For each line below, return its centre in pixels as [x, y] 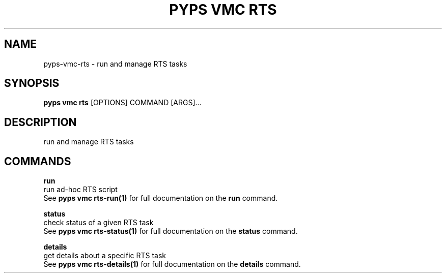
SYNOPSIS [32, 83]
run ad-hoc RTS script [80, 190]
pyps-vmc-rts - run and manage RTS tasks [115, 64]
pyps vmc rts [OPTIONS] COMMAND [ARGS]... [122, 103]
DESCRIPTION [40, 122]
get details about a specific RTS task [105, 256]
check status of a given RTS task [99, 223]
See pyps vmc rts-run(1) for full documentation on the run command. [161, 198]
